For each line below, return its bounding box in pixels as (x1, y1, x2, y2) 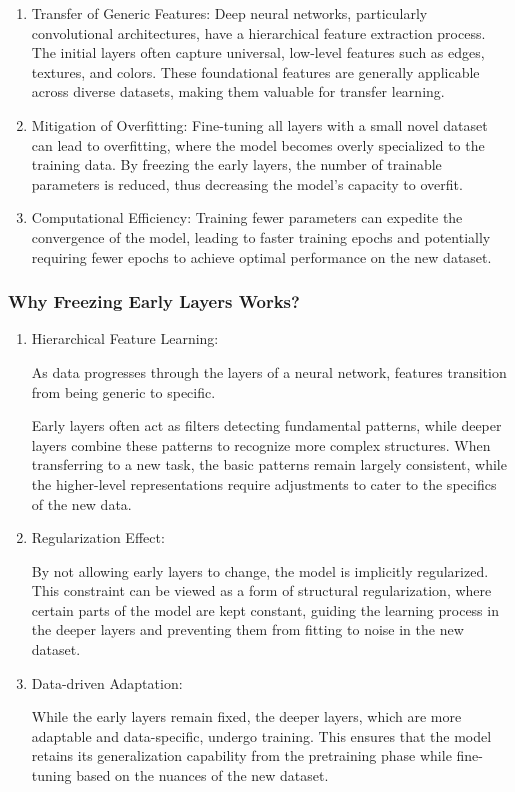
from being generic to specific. (31, 381, 216, 402)
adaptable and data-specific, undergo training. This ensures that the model (31, 725, 492, 746)
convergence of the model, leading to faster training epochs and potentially (31, 226, 491, 247)
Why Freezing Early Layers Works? (8, 289, 300, 314)
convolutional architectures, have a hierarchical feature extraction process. (31, 22, 486, 43)
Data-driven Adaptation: (31, 672, 183, 693)
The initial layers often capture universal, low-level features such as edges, (31, 42, 485, 63)
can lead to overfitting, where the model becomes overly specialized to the (31, 134, 485, 155)
